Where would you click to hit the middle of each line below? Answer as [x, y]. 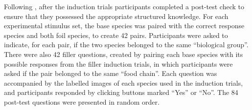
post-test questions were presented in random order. [82, 101]
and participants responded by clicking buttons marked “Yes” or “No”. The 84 [121, 92]
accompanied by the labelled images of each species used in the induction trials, [124, 82]
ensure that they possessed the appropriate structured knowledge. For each [116, 16]
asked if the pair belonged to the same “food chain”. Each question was [111, 73]
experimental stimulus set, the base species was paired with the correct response [124, 26]
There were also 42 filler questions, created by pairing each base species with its [124, 54]
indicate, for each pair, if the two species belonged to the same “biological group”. [126, 45]
